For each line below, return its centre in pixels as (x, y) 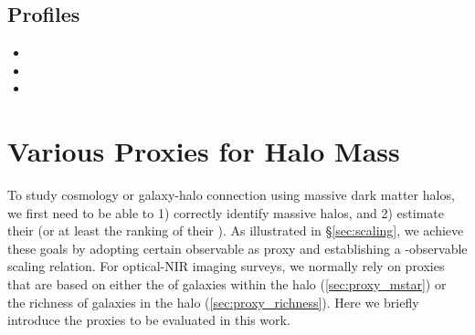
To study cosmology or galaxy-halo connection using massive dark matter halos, (231, 195)
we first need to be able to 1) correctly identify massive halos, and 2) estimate (226, 212)
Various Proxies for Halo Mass (204, 151)
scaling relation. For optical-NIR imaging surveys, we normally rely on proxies (226, 266)
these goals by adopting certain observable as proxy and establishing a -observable (237, 248)
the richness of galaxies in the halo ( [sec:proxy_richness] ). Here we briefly (213, 302)
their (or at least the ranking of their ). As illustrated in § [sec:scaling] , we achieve (236, 230)
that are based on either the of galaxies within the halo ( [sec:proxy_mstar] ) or (227, 284)
